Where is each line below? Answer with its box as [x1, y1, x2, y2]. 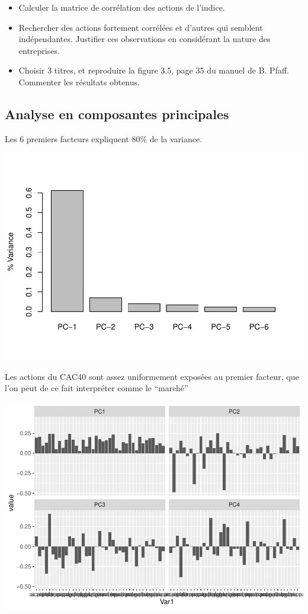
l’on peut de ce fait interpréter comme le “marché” [5, 382, 188, 394]
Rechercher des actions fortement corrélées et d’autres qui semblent [18, 21, 263, 33]
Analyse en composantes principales [5, 104, 229, 123]
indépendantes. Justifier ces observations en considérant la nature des [18, 33, 271, 45]
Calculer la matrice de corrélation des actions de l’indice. [18, 1, 225, 13]
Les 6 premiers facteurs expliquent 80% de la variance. [5, 132, 203, 145]
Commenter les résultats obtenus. [18, 75, 140, 88]
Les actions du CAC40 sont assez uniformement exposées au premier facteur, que [5, 370, 299, 382]
